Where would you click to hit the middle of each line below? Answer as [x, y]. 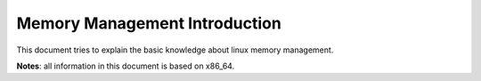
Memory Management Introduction [149, 23]
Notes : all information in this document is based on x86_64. [126, 66]
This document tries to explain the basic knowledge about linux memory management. [175, 50]
